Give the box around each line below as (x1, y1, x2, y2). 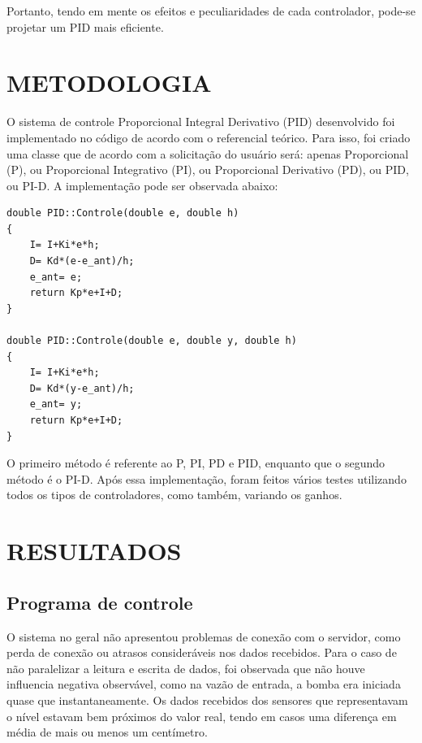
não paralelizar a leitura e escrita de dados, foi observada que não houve (6, 659, 365, 676)
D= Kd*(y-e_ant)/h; (29, 382, 135, 394)
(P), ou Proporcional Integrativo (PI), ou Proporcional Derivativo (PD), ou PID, (6, 161, 409, 178)
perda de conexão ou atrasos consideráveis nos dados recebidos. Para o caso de (6, 644, 397, 661)
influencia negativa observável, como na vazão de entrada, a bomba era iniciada (6, 676, 401, 693)
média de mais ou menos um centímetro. (6, 723, 208, 741)
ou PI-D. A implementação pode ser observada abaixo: (6, 176, 278, 193)
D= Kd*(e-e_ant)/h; (29, 255, 135, 267)
